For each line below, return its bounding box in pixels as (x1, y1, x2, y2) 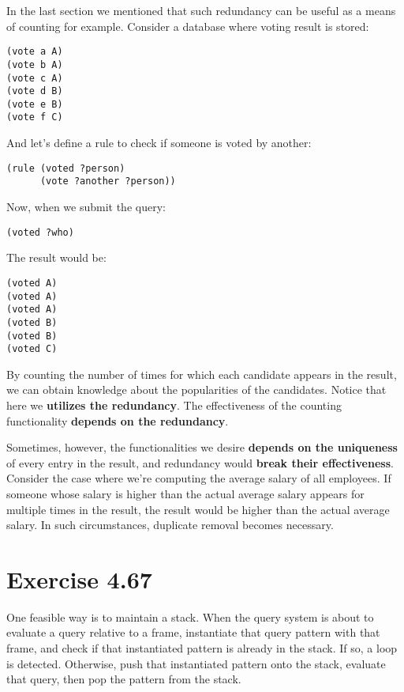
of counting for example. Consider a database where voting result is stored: (6, 17, 369, 34)
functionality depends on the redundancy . (6, 412, 229, 429)
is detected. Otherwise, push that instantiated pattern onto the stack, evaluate (6, 655, 386, 671)
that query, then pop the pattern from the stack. (6, 671, 241, 687)
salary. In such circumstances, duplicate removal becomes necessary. (6, 516, 334, 533)
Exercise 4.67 (6, 562, 152, 595)
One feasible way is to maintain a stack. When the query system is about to (6, 608, 374, 625)
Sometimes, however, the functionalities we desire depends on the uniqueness (6, 439, 398, 456)
